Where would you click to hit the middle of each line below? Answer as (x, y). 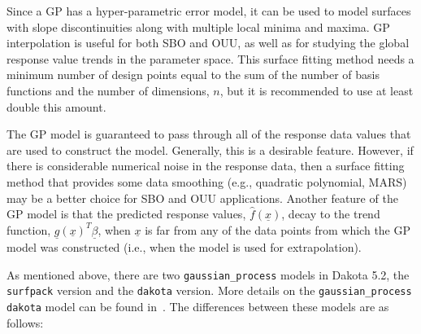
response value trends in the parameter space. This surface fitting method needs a (210, 58)
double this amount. (56, 106)
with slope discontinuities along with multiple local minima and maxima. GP (198, 26)
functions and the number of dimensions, (108, 90)
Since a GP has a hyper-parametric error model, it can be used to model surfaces (209, 11)
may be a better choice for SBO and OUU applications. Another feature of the (202, 198)
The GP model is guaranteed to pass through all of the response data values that (209, 134)
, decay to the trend (331, 214)
